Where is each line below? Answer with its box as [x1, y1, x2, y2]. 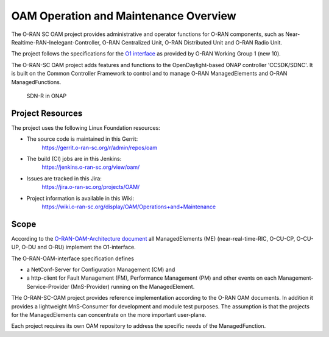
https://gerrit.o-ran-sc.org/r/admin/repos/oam [41, 144, 158, 151]
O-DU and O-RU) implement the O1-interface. [21, 244, 136, 251]
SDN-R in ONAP [26, 92, 67, 99]
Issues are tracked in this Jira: [26, 174, 102, 182]
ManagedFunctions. [11, 78, 62, 85]
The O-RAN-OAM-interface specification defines [11, 255, 134, 262]
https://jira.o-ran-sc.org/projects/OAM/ [41, 183, 140, 191]
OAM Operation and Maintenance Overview [11, 9, 237, 23]
